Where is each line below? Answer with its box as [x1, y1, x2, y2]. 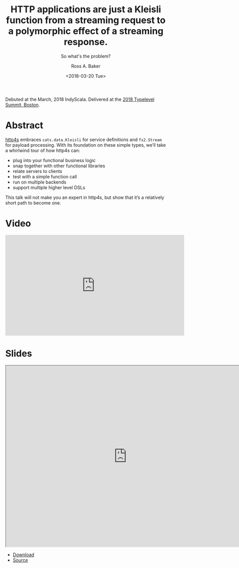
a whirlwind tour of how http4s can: [5, 147, 80, 153]
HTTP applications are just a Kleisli [10, 4, 161, 15]
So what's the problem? [61, 53, 111, 59]
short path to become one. [5, 199, 61, 206]
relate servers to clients [12, 168, 63, 174]
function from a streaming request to [6, 14, 166, 26]
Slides [5, 348, 32, 359]
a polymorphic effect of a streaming [8, 26, 163, 37]
